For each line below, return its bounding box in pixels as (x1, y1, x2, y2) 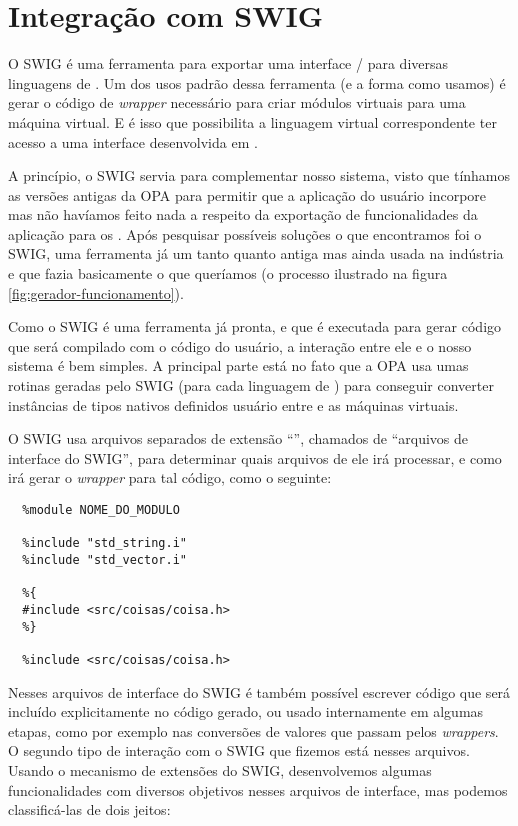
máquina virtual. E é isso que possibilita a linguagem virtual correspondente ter (8, 111, 497, 132)
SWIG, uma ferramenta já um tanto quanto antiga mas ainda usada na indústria (8, 243, 504, 264)
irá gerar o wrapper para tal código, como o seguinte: (8, 467, 332, 488)
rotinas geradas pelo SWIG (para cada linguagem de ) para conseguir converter (8, 375, 494, 396)
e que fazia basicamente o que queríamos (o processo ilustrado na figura (8, 263, 448, 284)
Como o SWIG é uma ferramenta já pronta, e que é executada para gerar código (8, 316, 502, 337)
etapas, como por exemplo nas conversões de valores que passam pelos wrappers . (8, 720, 499, 741)
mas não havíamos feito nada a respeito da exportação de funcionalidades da (8, 204, 478, 225)
